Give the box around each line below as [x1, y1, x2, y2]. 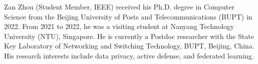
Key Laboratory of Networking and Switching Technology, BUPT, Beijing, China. [4, 40, 255, 51]
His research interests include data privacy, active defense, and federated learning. [4, 50, 254, 60]
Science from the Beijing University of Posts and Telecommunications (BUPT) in [4, 11, 253, 21]
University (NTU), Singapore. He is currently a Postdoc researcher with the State [4, 30, 254, 41]
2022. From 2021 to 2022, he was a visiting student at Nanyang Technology [4, 21, 234, 31]
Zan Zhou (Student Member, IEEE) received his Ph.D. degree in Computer [4, 1, 235, 11]
